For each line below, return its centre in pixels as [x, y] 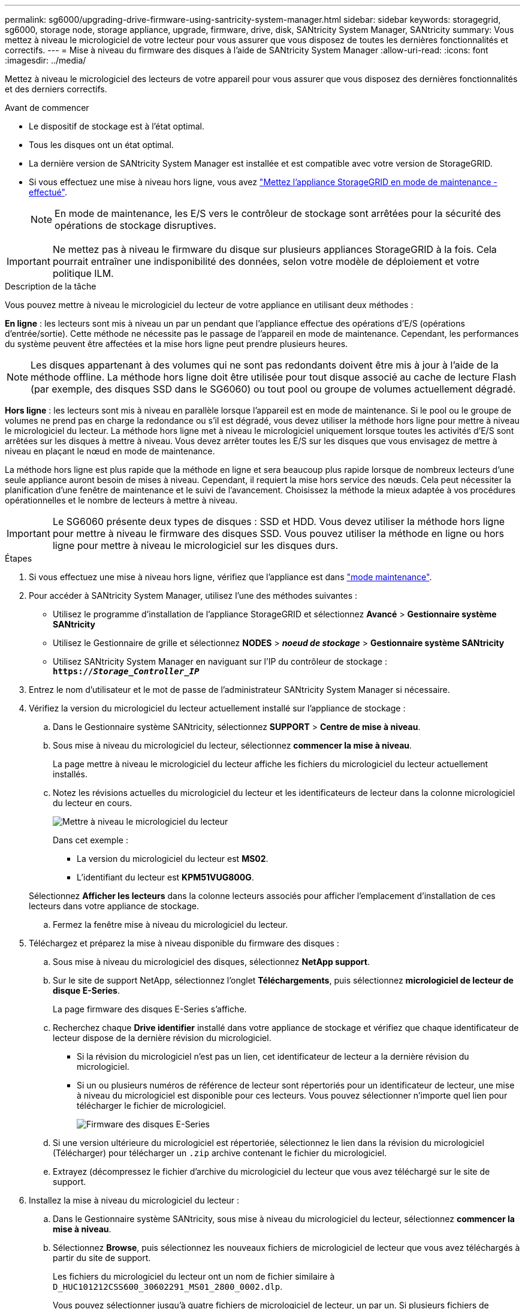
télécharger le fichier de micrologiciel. [151, 1106]
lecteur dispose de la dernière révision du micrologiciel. [162, 1038]
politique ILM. [83, 273]
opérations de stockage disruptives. [135, 225]
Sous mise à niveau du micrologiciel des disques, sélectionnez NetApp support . [211, 962]
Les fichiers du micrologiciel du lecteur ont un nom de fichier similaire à [194, 1276]
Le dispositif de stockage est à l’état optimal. [117, 126]
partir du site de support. [102, 1258]
